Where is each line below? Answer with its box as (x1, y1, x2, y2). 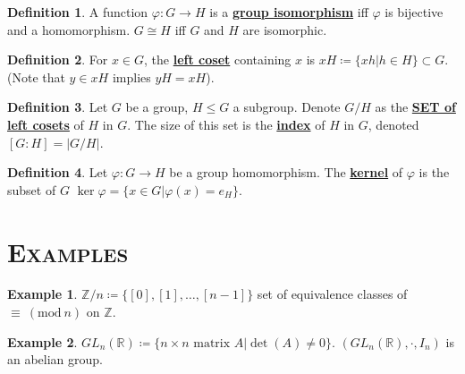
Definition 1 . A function (7, 3, 148, 21)
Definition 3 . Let (7, 98, 108, 116)
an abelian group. (7, 350, 104, 369)
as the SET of (375, 98, 456, 116)
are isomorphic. (242, 20, 327, 38)
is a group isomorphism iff (209, 3, 368, 21)
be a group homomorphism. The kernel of (169, 163, 403, 182)
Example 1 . (7, 285, 78, 303)
